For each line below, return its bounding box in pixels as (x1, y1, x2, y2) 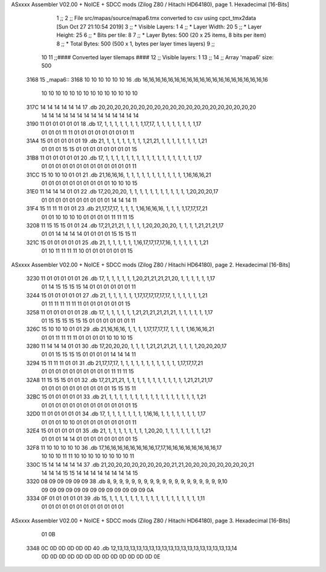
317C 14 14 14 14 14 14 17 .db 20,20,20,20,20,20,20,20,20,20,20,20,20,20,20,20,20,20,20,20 (26, 103, 257, 111)
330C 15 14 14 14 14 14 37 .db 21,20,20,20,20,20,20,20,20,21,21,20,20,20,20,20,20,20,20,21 (26, 461, 255, 468)
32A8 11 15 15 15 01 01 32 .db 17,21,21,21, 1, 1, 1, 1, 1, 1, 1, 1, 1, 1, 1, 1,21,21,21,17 (26, 376, 213, 383)
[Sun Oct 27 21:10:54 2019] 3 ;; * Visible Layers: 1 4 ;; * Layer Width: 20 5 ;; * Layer (56, 23, 262, 30)
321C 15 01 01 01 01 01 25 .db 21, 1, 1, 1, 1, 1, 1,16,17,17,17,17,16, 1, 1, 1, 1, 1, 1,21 (26, 239, 208, 246)
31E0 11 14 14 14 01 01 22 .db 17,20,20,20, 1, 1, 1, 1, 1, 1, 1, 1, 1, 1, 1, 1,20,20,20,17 (26, 188, 219, 195)
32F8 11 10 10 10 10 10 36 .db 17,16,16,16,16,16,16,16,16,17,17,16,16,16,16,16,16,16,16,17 (26, 444, 222, 451)
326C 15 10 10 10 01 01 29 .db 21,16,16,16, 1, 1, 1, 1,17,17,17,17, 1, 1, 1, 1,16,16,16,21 (26, 325, 214, 333)
